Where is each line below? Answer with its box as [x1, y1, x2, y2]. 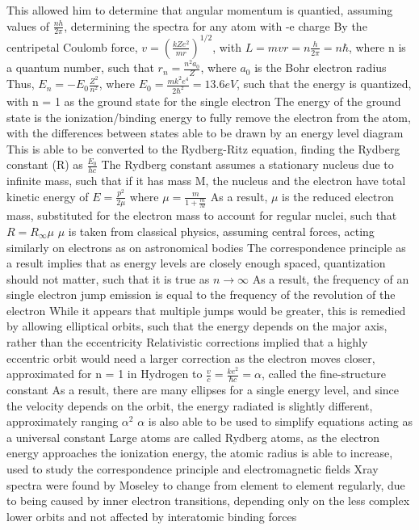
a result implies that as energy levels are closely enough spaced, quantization [6, 254, 386, 271]
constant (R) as [6, 156, 83, 173]
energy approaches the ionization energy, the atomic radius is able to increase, [6, 444, 393, 461]
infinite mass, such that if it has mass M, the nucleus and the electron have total [6, 172, 406, 189]
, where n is [348, 38, 406, 55]
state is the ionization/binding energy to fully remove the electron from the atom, [6, 108, 411, 125]
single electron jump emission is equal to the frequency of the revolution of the [6, 286, 396, 303]
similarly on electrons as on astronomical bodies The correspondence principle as [6, 238, 406, 255]
